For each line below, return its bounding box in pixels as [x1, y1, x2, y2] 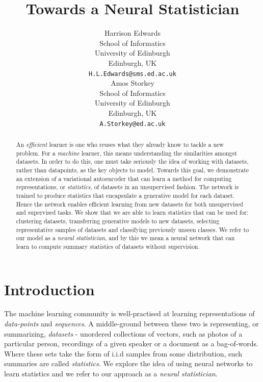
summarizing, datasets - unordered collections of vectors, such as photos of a [4, 328, 243, 339]
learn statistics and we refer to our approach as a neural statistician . [4, 368, 218, 379]
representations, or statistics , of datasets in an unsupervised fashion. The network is [16, 183, 239, 191]
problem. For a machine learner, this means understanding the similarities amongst [16, 148, 237, 157]
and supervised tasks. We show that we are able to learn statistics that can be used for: [16, 208, 249, 217]
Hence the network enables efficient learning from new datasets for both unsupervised [16, 199, 243, 208]
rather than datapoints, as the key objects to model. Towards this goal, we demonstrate [16, 165, 249, 174]
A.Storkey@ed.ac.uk [99, 120, 166, 128]
